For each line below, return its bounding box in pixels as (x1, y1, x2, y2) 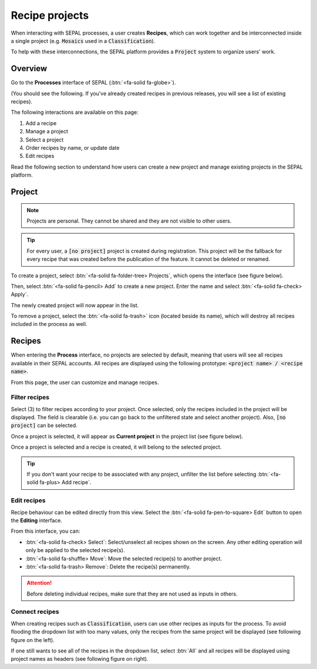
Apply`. (11, 291, 29, 298)
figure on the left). (11, 636, 55, 643)
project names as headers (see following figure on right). (11, 655, 149, 663)
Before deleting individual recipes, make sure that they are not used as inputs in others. (26, 590, 238, 597)
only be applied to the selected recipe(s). (25, 547, 125, 554)
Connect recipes (11, 608, 60, 616)
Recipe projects (11, 9, 89, 22)
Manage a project (25, 128, 69, 135)
